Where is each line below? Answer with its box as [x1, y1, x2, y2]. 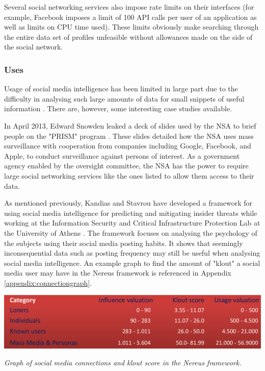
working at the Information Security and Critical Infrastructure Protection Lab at [4, 217, 260, 228]
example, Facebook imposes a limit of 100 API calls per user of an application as [4, 11, 257, 22]
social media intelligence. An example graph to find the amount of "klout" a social [4, 257, 260, 268]
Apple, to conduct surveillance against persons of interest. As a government [4, 150, 240, 161]
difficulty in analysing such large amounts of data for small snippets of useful [4, 93, 245, 104]
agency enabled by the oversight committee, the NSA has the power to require [4, 160, 249, 171]
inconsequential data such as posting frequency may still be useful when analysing [4, 248, 260, 258]
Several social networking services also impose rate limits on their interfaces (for [4, 2, 254, 12]
